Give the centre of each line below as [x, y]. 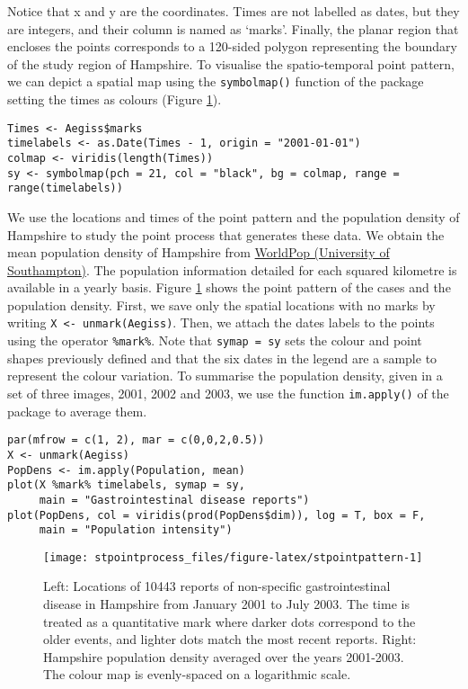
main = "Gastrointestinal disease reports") [174, 500]
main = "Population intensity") [136, 530]
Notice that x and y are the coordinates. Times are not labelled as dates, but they [234, 11]
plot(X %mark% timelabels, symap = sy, [126, 485]
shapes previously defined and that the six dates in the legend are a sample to [222, 358]
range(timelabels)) [65, 188]
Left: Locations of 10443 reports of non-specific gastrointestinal [217, 586]
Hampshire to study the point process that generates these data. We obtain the [226, 234]
